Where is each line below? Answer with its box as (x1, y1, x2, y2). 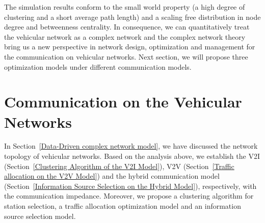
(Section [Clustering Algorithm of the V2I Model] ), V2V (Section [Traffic (4, 160, 234, 171)
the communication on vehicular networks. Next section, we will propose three (4, 51, 248, 62)
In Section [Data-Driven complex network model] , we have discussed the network (4, 141, 258, 151)
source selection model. (4, 210, 76, 221)
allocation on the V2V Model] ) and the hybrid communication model (4, 171, 220, 181)
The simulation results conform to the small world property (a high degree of (4, 2, 245, 12)
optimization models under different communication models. (4, 61, 192, 72)
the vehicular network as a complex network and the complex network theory (4, 31, 246, 42)
